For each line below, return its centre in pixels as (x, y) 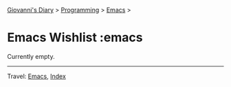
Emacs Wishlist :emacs (75, 38)
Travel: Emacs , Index (37, 76)
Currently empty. (31, 56)
